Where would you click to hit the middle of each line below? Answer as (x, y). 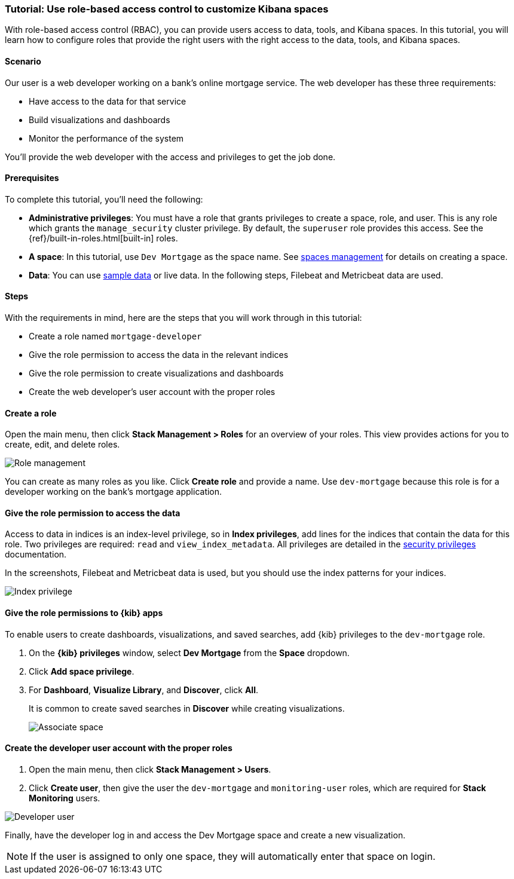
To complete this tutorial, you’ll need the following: (104, 199)
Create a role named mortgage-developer (115, 336)
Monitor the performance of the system (106, 138)
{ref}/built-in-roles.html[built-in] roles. (103, 238)
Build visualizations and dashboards (100, 120)
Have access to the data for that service (108, 101)
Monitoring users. (65, 798)
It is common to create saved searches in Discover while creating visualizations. (187, 708)
